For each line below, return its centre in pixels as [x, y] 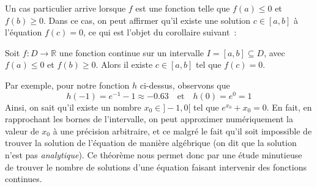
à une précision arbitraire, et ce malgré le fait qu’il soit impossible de [182, 130]
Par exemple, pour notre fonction [67, 85]
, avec [274, 52]
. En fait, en [289, 107]
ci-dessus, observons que [185, 85]
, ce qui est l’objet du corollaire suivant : [160, 32]
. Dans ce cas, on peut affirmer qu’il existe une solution [147, 20]
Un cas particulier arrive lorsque [65, 8]
